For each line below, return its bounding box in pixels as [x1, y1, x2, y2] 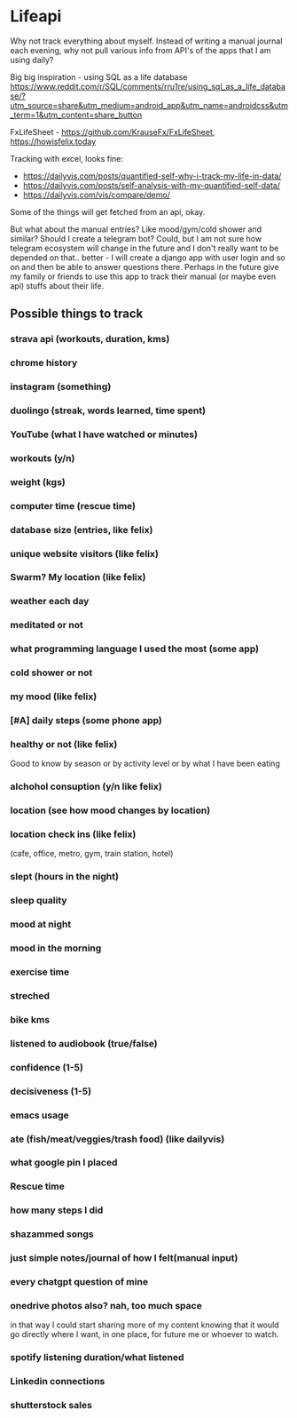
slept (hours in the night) [10, 871, 119, 883]
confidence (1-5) [10, 1061, 83, 1073]
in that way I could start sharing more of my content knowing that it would [10, 1319, 280, 1330]
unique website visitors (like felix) [10, 547, 159, 560]
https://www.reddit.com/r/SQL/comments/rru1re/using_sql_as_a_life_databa [10, 81, 286, 92]
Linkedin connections [10, 1375, 106, 1388]
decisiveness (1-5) [10, 1085, 92, 1097]
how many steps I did [10, 1204, 104, 1216]
